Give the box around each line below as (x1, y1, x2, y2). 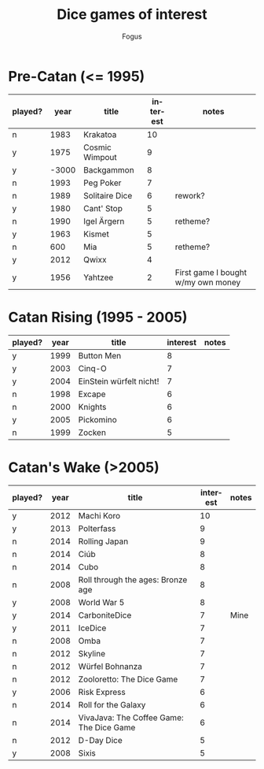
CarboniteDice (78, 609, 132, 620)
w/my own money (174, 277, 241, 288)
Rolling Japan (78, 536, 129, 547)
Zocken (78, 427, 106, 438)
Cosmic (83, 142, 112, 153)
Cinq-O (78, 362, 108, 373)
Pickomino (78, 414, 118, 425)
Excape (78, 388, 106, 399)
